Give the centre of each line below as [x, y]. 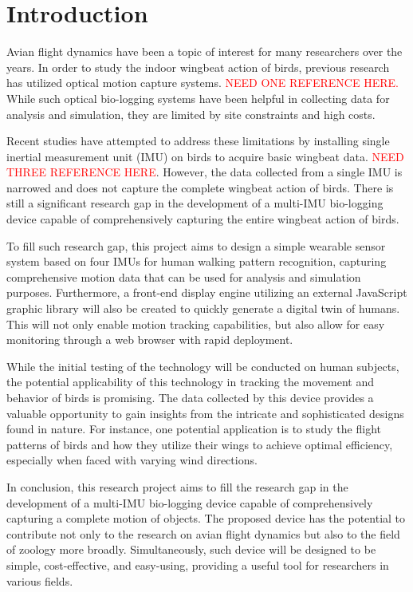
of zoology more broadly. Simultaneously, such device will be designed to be [191, 549]
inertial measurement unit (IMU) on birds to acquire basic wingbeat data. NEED [205, 156]
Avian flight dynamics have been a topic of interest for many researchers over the [205, 51]
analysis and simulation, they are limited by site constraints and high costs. [191, 114]
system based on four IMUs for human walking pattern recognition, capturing [197, 261]
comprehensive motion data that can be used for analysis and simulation [184, 276]
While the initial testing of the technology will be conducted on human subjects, [203, 366]
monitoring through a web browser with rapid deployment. [150, 339]
